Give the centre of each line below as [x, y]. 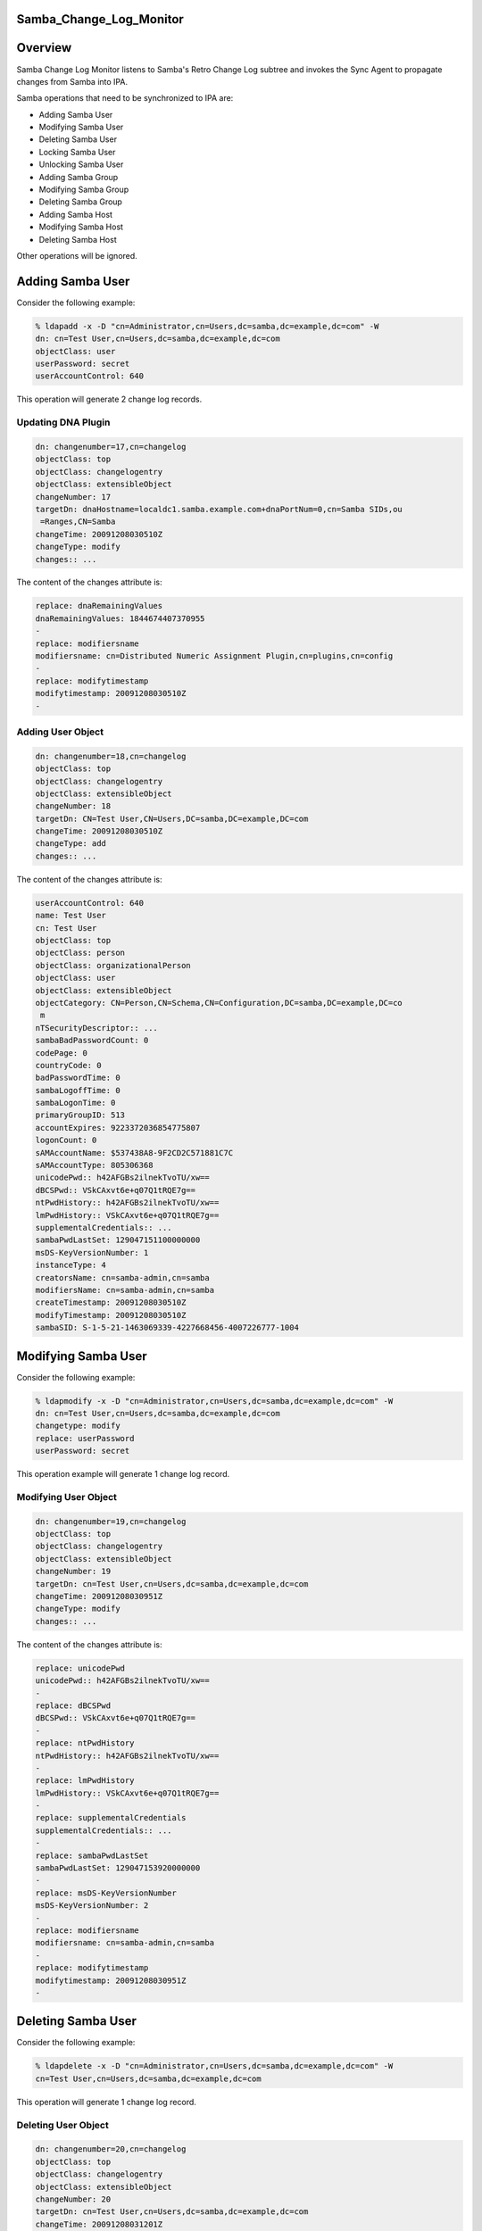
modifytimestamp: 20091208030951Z [111, 1980]
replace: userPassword [85, 1438]
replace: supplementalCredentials [111, 1818]
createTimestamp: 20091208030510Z [111, 1302]
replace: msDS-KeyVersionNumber [106, 1893]
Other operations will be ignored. [77, 256]
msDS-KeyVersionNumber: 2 [92, 1906]
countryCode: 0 [68, 1065]
